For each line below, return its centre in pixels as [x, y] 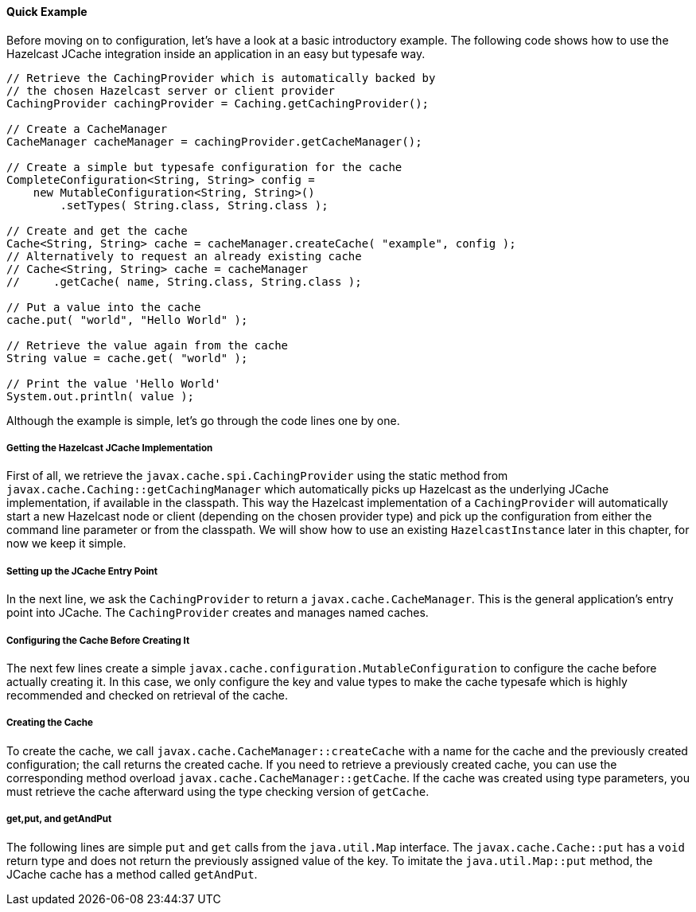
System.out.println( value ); [101, 396]
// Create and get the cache [97, 230]
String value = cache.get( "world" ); [127, 358]
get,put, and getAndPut [59, 819]
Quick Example [47, 12]
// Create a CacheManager [87, 129]
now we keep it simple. [66, 544]
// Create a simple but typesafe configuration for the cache [204, 167]
